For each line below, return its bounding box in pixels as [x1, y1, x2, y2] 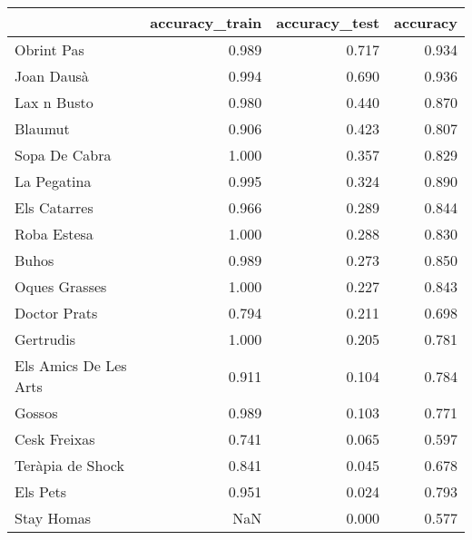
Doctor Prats [15, 302, 98, 323]
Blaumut [15, 118, 70, 139]
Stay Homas [15, 507, 92, 528]
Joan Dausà [15, 65, 89, 86]
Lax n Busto [15, 92, 93, 113]
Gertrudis [15, 329, 75, 349]
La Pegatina [15, 171, 92, 191]
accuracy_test [276, 12, 380, 33]
